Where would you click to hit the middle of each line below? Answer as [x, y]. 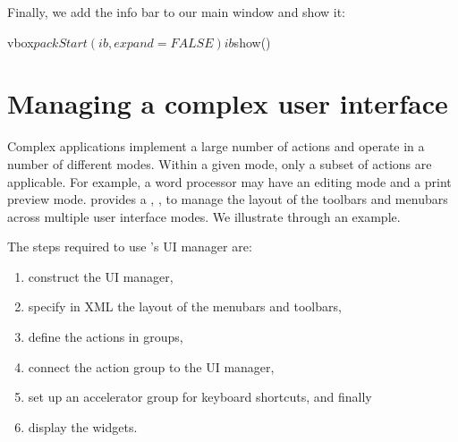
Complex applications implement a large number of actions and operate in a [216, 146]
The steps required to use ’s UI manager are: [130, 246]
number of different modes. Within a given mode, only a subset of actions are [220, 163]
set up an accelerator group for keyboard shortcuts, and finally [200, 397]
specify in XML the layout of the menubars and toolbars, [185, 306]
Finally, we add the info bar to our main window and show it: [176, 12]
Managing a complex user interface [228, 103]
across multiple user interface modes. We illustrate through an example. [204, 216]
